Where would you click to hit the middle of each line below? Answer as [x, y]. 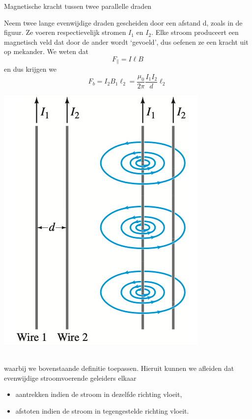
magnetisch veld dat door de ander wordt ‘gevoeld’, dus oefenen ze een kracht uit [126, 42]
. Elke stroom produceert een [195, 32]
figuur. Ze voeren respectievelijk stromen [65, 32]
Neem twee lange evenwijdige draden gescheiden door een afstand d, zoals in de [123, 22]
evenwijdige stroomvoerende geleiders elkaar [70, 377]
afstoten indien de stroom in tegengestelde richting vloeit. [102, 411]
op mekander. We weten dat [46, 51]
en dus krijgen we [30, 69]
